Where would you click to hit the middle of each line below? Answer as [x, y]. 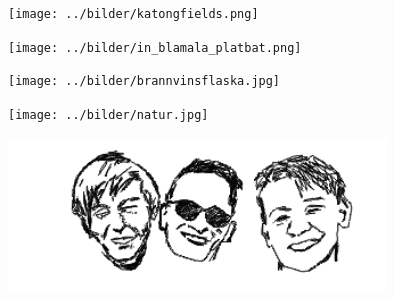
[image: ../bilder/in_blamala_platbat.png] [155, 47]
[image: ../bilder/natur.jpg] [108, 114]
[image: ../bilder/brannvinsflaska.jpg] [144, 81]
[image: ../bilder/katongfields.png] [133, 14]
